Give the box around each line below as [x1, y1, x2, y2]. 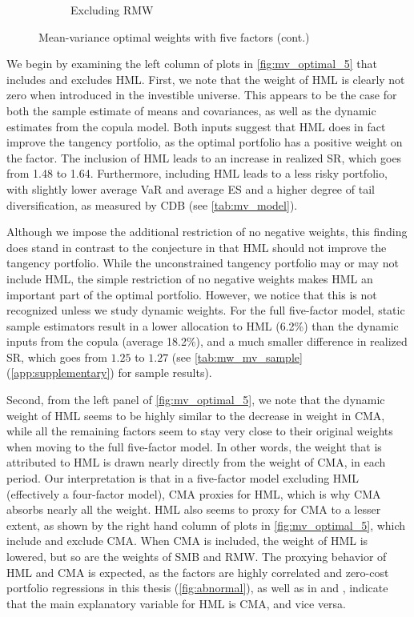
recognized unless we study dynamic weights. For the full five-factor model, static [6, 302, 405, 319]
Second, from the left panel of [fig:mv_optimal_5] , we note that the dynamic [6, 391, 385, 408]
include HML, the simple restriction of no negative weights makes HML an [6, 270, 373, 286]
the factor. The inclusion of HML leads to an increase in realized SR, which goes [6, 149, 402, 166]
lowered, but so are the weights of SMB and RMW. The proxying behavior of [6, 548, 387, 564]
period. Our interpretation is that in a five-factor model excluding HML [6, 470, 359, 487]
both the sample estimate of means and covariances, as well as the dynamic [6, 102, 376, 118]
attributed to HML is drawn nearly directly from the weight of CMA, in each [6, 454, 386, 471]
